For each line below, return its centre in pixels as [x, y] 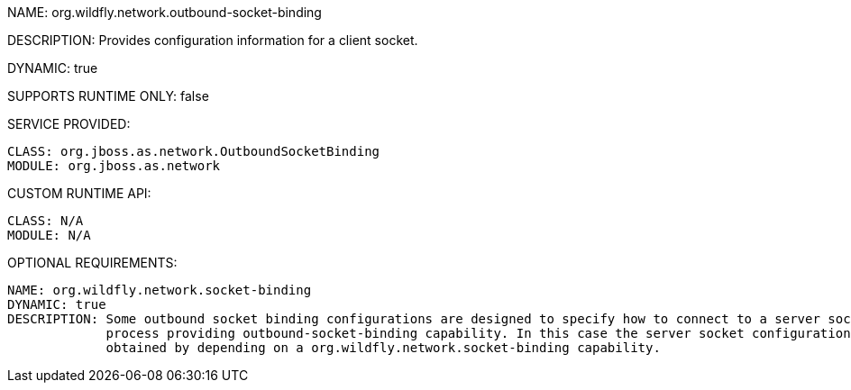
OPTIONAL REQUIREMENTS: [92, 263]
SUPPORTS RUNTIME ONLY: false [108, 96]
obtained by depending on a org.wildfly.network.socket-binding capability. [383, 348]
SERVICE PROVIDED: [69, 124]
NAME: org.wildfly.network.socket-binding [160, 290]
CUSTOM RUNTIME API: [79, 193]
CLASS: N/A [46, 221]
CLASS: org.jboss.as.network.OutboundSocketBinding [194, 151]
